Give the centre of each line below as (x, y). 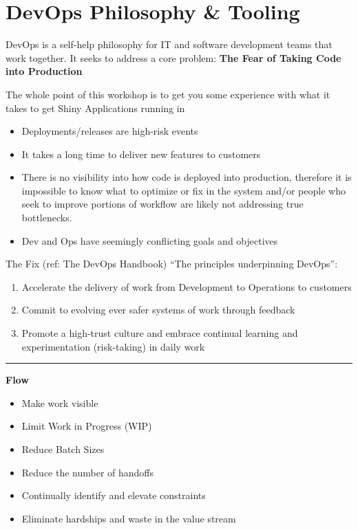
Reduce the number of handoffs (88, 472)
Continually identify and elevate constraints (114, 495)
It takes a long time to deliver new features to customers (141, 154)
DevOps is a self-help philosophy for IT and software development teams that (169, 44)
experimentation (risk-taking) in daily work (113, 346)
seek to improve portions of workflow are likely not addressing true (162, 204)
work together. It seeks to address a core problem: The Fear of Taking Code (173, 57)
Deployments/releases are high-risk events (110, 131)
